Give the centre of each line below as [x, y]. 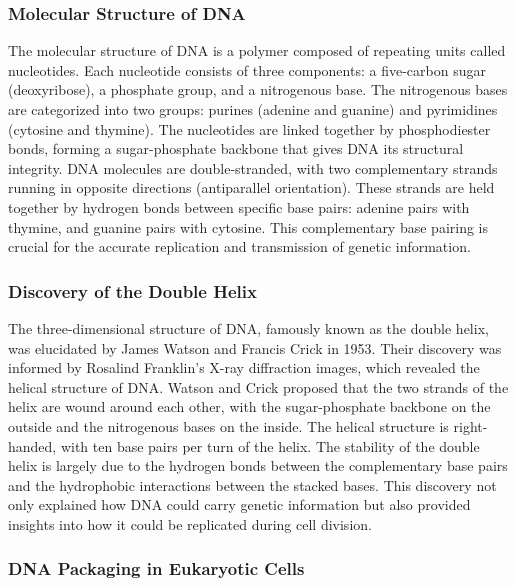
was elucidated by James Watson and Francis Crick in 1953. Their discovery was [255, 347]
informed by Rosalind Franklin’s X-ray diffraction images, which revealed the [244, 367]
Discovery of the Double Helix [132, 290]
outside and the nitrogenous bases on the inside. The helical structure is [228, 425]
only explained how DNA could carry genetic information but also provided [239, 504]
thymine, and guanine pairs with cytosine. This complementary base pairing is [248, 226]
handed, [32, 445]
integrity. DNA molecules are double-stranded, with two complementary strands [253, 167]
